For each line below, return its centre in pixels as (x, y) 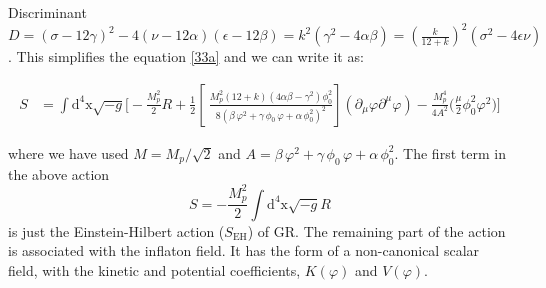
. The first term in (450, 152)
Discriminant (47, 12)
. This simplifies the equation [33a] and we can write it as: (186, 56)
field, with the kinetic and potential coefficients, (154, 269)
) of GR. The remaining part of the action (376, 230)
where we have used (68, 152)
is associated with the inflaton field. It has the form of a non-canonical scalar (244, 250)
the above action (59, 173)
